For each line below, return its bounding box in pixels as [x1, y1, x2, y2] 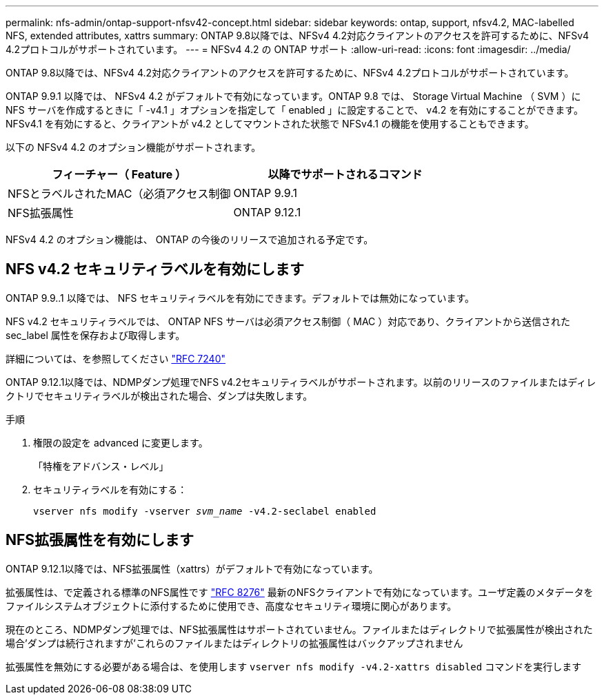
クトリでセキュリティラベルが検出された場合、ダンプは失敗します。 [6, 389, 313, 402]
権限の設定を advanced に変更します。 [33, 436, 208, 449]
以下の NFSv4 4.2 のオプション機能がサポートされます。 [6, 141, 261, 153]
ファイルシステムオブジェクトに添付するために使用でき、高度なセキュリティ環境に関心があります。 [6, 599, 457, 612]
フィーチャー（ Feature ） [52, 167, 187, 181]
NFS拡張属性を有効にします [6, 531, 194, 549]
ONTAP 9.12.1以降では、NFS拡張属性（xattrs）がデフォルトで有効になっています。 [6, 562, 379, 575]
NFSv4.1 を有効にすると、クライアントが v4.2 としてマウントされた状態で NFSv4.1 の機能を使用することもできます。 [6, 118, 534, 130]
